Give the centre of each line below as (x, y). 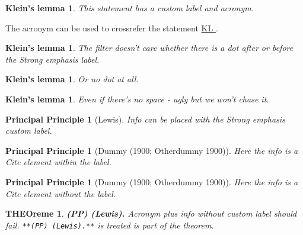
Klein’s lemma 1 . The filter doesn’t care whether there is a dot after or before (149, 48)
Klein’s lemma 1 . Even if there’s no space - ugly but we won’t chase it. (137, 99)
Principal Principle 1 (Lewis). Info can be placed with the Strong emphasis (145, 119)
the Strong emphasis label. (52, 59)
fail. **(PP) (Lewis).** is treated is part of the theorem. (110, 225)
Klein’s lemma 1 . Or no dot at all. (72, 79)
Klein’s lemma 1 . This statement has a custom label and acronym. (130, 8)
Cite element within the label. (58, 162)
